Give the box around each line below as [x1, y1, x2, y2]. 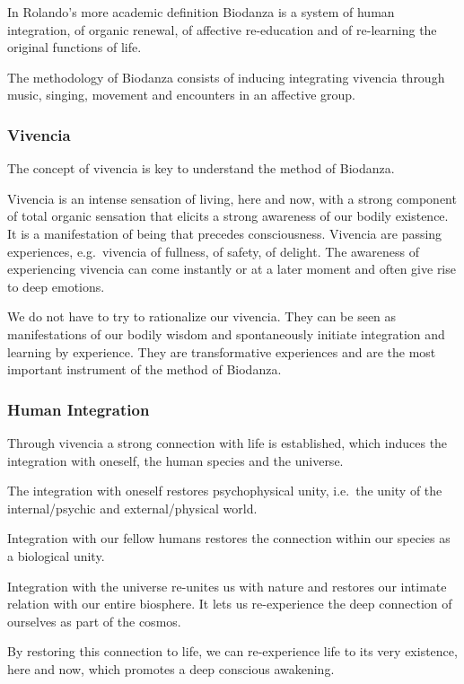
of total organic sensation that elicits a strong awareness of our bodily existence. [7, 206, 449, 225]
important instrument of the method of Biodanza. [7, 360, 282, 379]
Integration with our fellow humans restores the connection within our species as [7, 529, 451, 548]
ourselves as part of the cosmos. [7, 611, 181, 630]
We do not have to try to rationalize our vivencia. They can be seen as [7, 307, 397, 326]
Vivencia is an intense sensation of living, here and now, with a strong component [7, 189, 457, 207]
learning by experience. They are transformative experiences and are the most [7, 342, 436, 361]
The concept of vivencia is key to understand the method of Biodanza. [7, 159, 395, 178]
